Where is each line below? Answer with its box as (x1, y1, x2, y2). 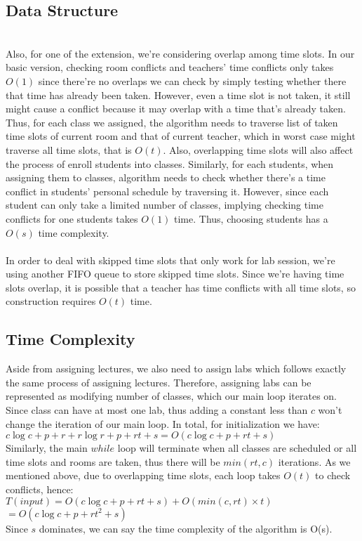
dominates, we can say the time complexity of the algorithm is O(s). (39, 521, 333, 535)
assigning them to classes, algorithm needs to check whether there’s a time (6, 170, 326, 185)
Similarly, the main (6, 441, 88, 455)
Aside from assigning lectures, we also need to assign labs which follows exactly (6, 361, 347, 376)
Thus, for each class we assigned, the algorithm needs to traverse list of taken (6, 115, 338, 129)
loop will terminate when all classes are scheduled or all (117, 441, 357, 455)
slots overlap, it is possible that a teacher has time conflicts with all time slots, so (6, 280, 356, 294)
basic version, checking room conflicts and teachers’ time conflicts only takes (6, 60, 334, 74)
